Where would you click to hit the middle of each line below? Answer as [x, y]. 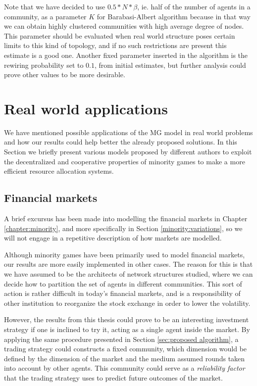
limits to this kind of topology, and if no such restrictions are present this [115, 45]
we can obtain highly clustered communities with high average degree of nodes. [124, 26]
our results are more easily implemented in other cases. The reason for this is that [128, 264]
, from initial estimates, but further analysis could [170, 65]
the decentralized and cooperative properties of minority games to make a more [125, 161]
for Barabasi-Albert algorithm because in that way [174, 16]
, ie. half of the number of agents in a [194, 6]
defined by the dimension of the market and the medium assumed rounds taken [125, 358]
